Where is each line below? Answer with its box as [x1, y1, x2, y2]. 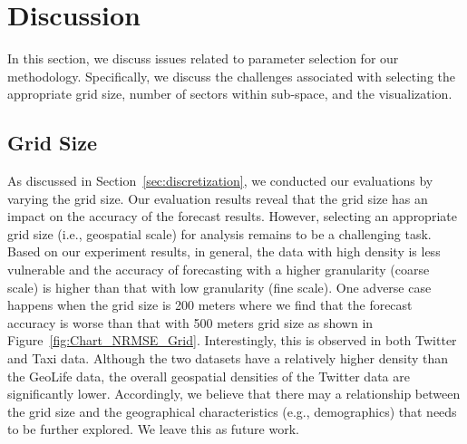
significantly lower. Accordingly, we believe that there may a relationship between [7, 384, 461, 403]
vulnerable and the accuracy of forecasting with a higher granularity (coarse [7, 260, 430, 279]
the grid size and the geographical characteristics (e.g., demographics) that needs [7, 401, 457, 420]
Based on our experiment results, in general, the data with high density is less [7, 242, 441, 261]
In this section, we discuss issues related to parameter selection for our [7, 49, 399, 68]
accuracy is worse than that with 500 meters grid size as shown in [7, 313, 374, 332]
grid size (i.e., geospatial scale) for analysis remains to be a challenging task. [7, 224, 432, 243]
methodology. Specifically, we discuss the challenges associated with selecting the [7, 66, 456, 85]
